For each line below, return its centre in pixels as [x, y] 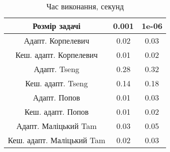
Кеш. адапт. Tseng [57, 83]
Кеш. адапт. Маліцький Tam [57, 140]
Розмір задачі [57, 26]
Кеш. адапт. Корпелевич [57, 55]
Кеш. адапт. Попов [57, 112]
